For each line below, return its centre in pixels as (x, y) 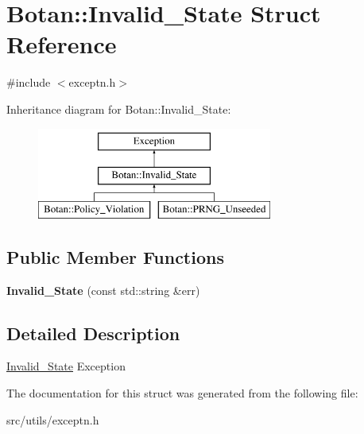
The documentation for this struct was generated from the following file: (182, 393)
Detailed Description (93, 333)
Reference (62, 44)
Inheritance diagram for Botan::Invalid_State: (119, 108)
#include (29, 82)
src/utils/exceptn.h (53, 419)
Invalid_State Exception (66, 366)
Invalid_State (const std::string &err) (103, 290)
